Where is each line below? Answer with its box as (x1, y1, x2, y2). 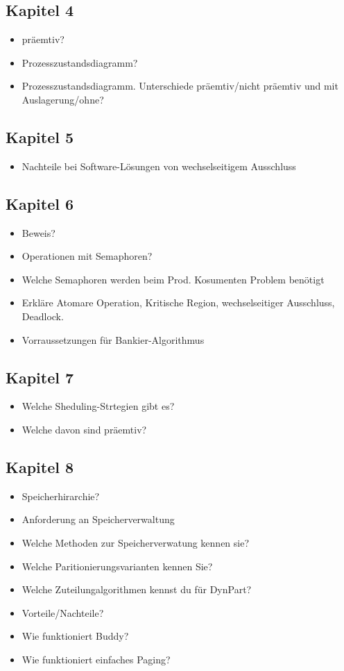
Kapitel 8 (6, 456, 74, 477)
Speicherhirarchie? (21, 488, 100, 503)
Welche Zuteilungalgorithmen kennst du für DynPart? (21, 582, 252, 597)
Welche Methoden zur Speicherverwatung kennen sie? (21, 535, 250, 549)
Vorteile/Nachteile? (21, 605, 104, 620)
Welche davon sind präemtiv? (21, 422, 147, 436)
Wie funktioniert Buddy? (21, 629, 129, 643)
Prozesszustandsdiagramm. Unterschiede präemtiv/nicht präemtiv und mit (21, 78, 338, 93)
